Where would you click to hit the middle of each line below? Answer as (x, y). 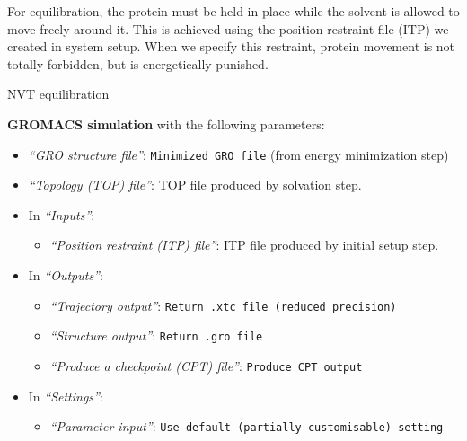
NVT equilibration (58, 94)
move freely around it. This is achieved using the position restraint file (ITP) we (228, 28)
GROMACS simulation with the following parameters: (166, 123)
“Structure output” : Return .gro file (156, 335)
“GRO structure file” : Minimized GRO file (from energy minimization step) (238, 154)
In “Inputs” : (62, 214)
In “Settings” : (66, 396)
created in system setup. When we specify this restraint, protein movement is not (231, 46)
